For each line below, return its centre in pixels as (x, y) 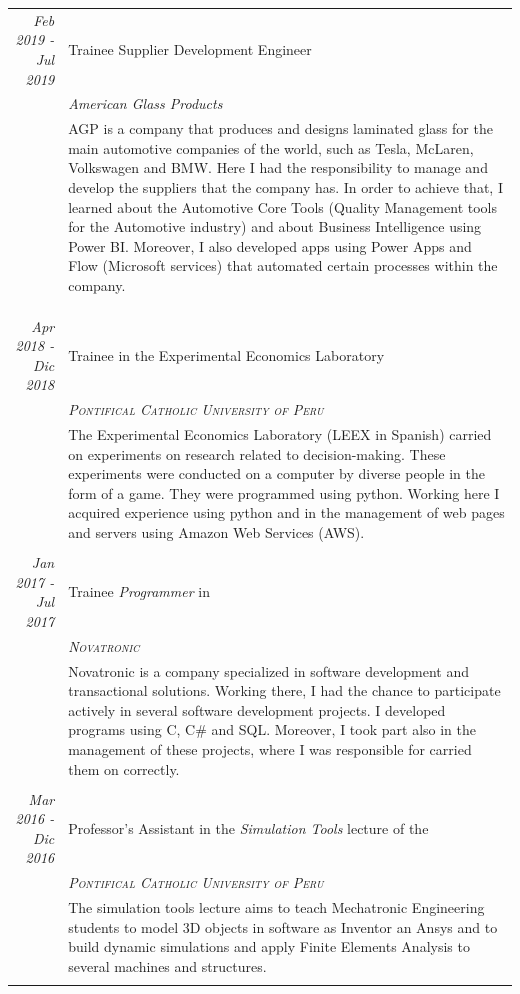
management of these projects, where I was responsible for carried (270, 748)
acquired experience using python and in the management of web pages (286, 512)
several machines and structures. (167, 965)
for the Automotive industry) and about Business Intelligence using (275, 226)
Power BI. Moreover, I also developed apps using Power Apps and (270, 245)
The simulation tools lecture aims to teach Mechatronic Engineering (276, 907)
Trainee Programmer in (139, 591)
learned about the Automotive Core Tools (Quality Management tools (282, 206)
